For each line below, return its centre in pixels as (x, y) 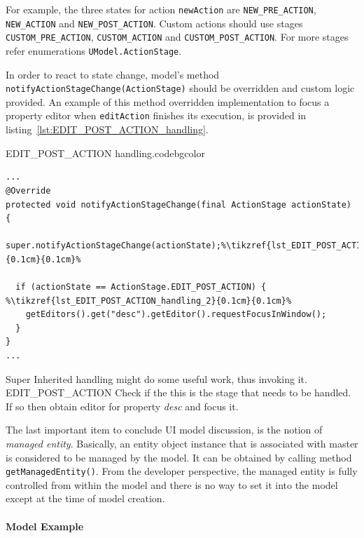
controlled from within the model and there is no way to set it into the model (172, 484)
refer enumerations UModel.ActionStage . (94, 50)
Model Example (45, 526)
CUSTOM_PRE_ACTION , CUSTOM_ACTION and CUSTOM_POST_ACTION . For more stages (177, 37)
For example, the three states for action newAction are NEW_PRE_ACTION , (161, 9)
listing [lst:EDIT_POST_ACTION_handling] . (107, 129)
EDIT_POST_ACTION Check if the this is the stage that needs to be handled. (178, 392)
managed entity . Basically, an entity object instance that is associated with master (182, 443)
